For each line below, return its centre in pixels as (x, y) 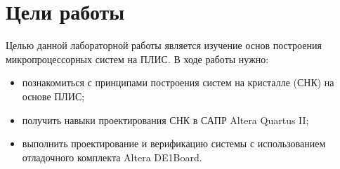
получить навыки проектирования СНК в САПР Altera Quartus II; (165, 120)
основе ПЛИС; (53, 96)
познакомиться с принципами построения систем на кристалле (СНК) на (178, 82)
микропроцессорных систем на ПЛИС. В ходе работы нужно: (137, 59)
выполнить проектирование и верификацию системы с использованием (174, 143)
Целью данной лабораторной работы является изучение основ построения (164, 45)
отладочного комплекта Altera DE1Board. (112, 157)
